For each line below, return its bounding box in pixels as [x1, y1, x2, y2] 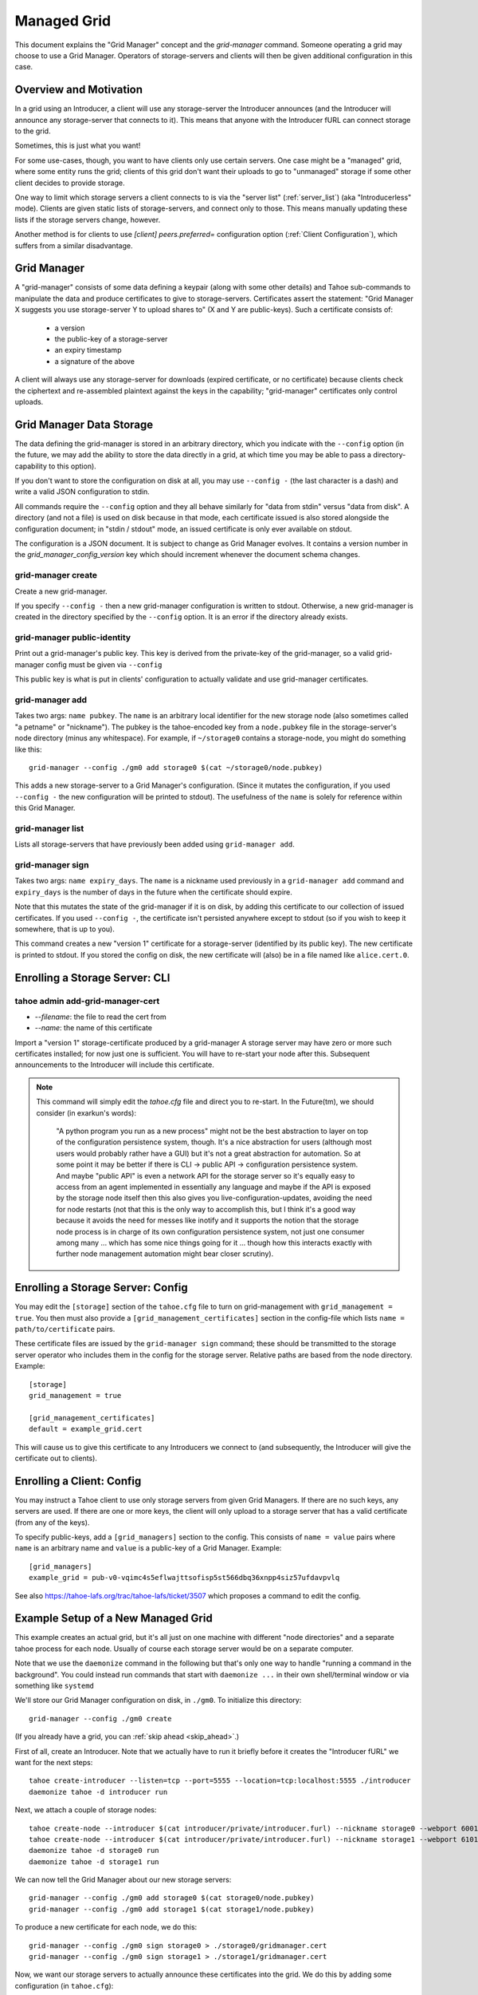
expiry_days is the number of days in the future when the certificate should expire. [14, 887, 292, 897]
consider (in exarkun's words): [36, 1108, 137, 1117]
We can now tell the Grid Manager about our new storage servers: [14, 1875, 232, 1885]
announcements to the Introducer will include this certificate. [14, 1060, 214, 1069]
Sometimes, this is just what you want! [14, 140, 141, 151]
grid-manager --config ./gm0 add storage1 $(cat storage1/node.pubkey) [29, 1904, 315, 1914]
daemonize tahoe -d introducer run [29, 1788, 168, 1796]
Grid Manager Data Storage [14, 417, 154, 431]
